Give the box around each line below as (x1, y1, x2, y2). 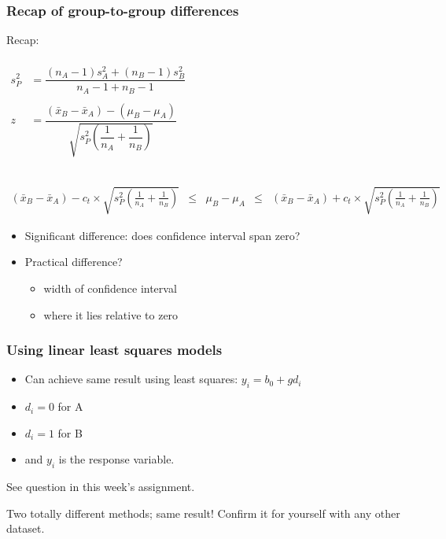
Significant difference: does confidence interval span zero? (24, 227, 300, 243)
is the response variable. (58, 451, 175, 467)
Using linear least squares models (6, 340, 223, 360)
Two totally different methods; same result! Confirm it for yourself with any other (6, 504, 400, 521)
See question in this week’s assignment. (6, 478, 195, 495)
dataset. (6, 520, 45, 537)
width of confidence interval (43, 279, 177, 296)
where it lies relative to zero (43, 306, 179, 323)
